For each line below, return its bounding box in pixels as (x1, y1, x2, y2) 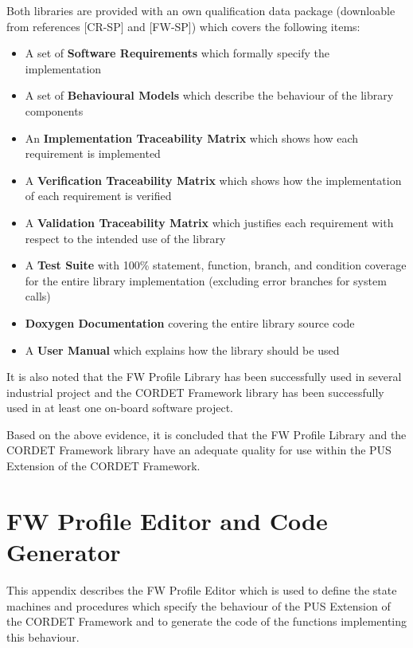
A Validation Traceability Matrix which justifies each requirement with (25, 214, 394, 230)
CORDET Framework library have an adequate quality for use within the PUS (6, 442, 392, 458)
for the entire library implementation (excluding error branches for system (25, 272, 387, 289)
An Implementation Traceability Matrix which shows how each (25, 129, 359, 146)
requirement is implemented (25, 145, 161, 162)
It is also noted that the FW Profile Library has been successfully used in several (6, 368, 402, 385)
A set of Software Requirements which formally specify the (25, 45, 329, 61)
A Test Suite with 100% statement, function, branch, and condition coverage (25, 257, 407, 273)
